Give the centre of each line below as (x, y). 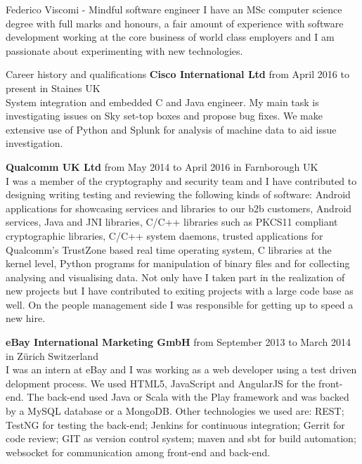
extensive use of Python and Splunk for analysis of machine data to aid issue (171, 129)
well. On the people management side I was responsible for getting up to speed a (180, 304)
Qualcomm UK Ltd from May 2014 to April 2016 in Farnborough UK (162, 166)
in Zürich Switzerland (52, 355)
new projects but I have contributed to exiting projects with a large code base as (180, 291)
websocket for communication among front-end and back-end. (138, 452)
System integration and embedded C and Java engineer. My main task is (162, 102)
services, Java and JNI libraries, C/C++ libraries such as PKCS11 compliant (172, 222)
